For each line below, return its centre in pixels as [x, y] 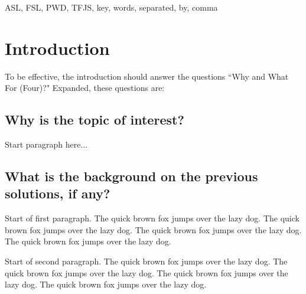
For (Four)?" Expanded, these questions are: [85, 88]
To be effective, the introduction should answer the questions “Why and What [147, 76]
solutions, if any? [58, 193]
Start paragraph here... [46, 144]
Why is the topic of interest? [95, 120]
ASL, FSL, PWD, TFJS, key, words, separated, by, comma [111, 7]
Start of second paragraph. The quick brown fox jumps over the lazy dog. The [146, 261]
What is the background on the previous [131, 176]
